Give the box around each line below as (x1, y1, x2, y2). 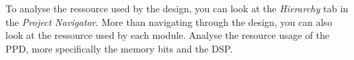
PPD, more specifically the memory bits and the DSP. (5, 41, 233, 55)
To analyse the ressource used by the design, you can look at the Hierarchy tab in (5, 1, 349, 15)
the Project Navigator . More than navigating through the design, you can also (5, 14, 332, 29)
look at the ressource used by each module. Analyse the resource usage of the (5, 28, 330, 42)
